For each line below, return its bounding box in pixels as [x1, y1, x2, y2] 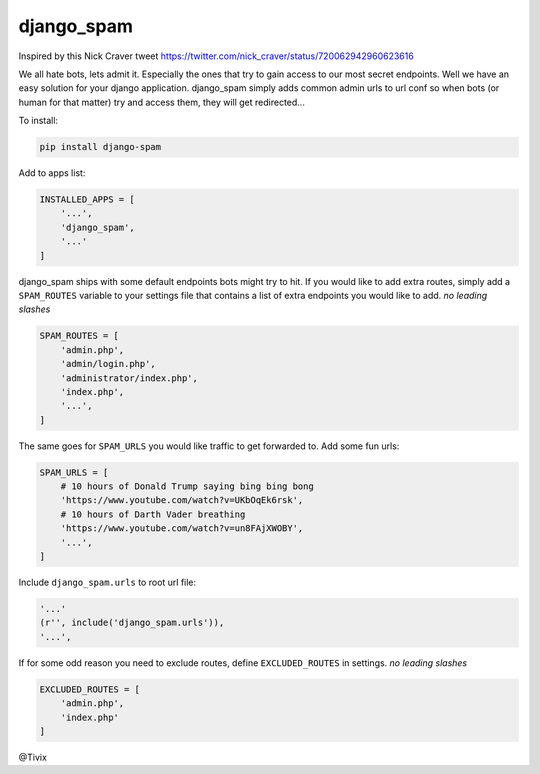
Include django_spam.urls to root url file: [18, 576, 197, 589]
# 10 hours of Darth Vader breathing [60, 508, 246, 520]
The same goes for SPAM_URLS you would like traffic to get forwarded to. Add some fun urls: [18, 440, 400, 452]
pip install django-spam [39, 141, 162, 153]
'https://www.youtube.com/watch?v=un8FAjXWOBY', [60, 523, 304, 534]
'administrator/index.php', [60, 372, 199, 384]
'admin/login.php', [60, 358, 157, 370]
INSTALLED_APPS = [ [39, 194, 135, 205]
